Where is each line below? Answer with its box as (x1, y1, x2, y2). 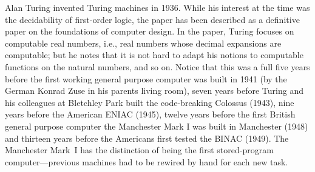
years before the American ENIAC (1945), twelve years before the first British (5, 108, 296, 121)
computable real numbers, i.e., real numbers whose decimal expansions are (5, 36, 282, 49)
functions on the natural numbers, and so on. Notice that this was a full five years (5, 60, 310, 73)
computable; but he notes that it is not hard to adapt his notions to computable (5, 48, 303, 61)
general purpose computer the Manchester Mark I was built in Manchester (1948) (5, 119, 308, 132)
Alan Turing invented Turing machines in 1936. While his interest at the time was (5, 1, 310, 13)
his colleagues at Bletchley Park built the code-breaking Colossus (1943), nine (5, 96, 294, 108)
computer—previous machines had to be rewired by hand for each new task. (5, 155, 288, 168)
